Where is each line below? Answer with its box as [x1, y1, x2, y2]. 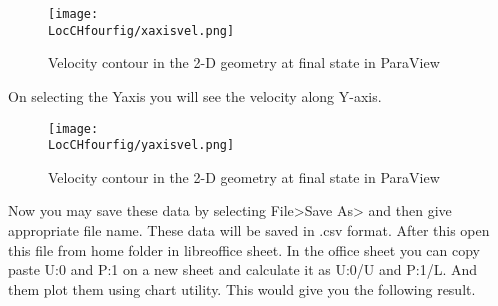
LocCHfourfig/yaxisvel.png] [48, 138, 235, 153]
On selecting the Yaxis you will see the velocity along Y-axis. [8, 85, 382, 106]
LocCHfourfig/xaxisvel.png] [48, 23, 235, 38]
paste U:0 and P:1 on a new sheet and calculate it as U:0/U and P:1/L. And [8, 259, 478, 280]
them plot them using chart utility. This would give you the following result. [8, 278, 476, 299]
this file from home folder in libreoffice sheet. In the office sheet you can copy [8, 239, 481, 260]
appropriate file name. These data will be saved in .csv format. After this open [8, 220, 490, 240]
